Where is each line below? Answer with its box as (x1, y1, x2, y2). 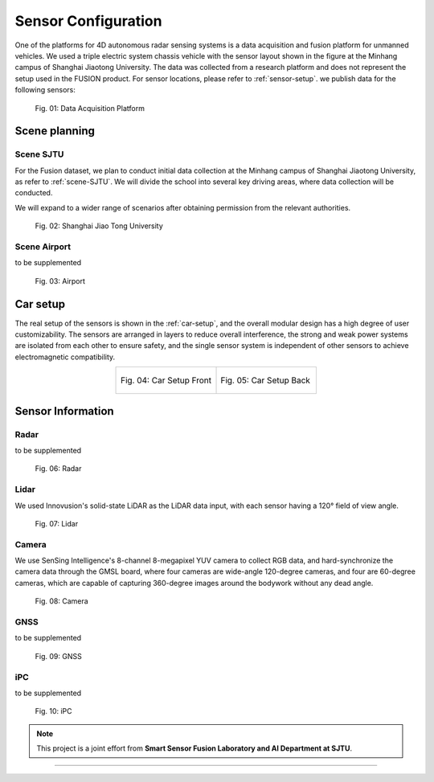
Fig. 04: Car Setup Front (121, 375, 212, 386)
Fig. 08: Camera (35, 596, 88, 606)
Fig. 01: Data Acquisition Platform (35, 103, 145, 113)
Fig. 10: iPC (35, 706, 72, 716)
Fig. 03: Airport (35, 276, 86, 285)
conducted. (14, 188, 53, 198)
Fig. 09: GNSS (35, 651, 82, 661)
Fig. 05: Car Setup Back (220, 375, 311, 386)
